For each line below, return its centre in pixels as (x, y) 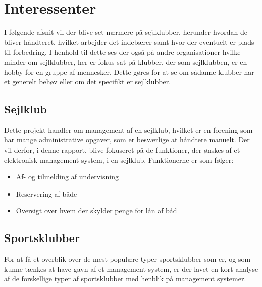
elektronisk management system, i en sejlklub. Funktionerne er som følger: (119, 159)
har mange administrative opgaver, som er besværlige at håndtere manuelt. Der (127, 140)
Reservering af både (46, 193)
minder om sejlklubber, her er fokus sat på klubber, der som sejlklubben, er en (126, 61)
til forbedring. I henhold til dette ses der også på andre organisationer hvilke (122, 52)
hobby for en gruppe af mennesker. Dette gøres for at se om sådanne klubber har (129, 71)
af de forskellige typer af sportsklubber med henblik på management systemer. (125, 279)
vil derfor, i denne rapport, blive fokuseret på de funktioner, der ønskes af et (122, 150)
